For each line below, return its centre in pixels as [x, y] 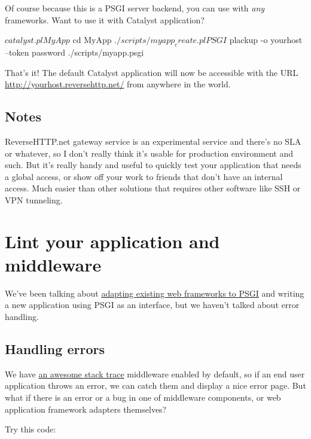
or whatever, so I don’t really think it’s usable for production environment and [149, 153]
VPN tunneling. [34, 199]
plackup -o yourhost [266, 40]
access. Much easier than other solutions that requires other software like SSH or [153, 188]
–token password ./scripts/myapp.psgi [74, 52]
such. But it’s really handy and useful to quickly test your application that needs [153, 165]
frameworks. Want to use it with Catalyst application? [105, 19]
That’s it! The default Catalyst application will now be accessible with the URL [152, 72]
